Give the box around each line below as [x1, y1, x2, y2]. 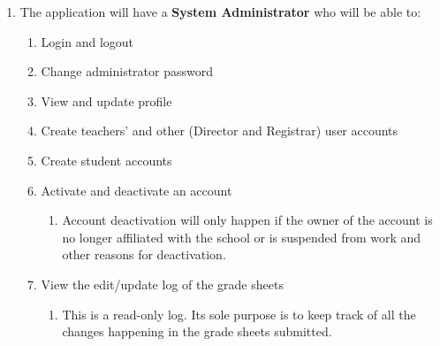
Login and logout [41, 32, 134, 50]
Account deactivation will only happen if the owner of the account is [62, 211, 433, 229]
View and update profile [41, 91, 172, 110]
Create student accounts [41, 150, 172, 169]
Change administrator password [41, 62, 214, 81]
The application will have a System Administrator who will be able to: [19, 3, 421, 20]
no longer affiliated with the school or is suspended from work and [62, 227, 421, 246]
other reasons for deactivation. [62, 245, 226, 264]
